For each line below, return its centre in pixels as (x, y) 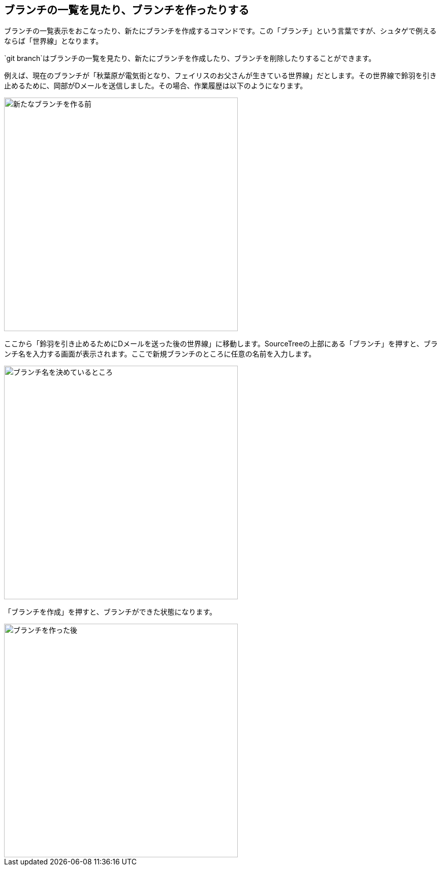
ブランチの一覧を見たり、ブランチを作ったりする (127, 10)
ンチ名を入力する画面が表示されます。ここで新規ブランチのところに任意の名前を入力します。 (160, 354)
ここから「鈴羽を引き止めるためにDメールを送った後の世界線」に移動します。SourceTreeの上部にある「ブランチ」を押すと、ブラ (221, 344)
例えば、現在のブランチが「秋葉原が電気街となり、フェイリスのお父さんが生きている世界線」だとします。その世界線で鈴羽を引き (220, 76)
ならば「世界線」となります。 (54, 41)
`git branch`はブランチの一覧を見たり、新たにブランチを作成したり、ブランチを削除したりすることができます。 (190, 58)
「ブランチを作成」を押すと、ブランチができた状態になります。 (111, 612)
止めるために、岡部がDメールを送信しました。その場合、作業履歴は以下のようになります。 (156, 86)
